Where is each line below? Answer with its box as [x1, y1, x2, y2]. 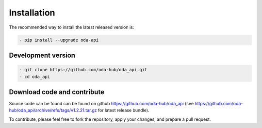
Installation [9, 7, 55, 18]
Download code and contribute [9, 88, 104, 96]
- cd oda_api [19, 74, 50, 80]
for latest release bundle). [98, 107, 149, 113]
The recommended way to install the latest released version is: [9, 24, 134, 30]
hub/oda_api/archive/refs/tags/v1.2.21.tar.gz [9, 107, 97, 113]
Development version [9, 51, 75, 59]
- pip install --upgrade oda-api [19, 37, 99, 43]
